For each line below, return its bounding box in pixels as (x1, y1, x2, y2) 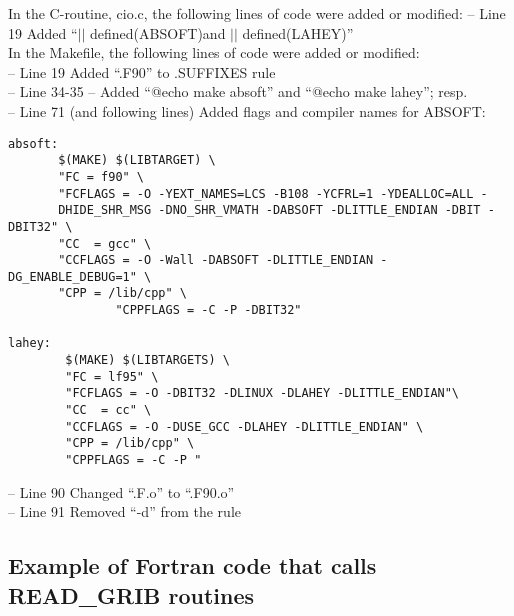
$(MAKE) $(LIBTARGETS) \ (65, 353, 230, 368)
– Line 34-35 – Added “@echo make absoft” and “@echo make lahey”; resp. (8, 81, 468, 102)
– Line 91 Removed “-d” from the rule (8, 501, 241, 522)
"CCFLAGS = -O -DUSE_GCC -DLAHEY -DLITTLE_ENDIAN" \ (65, 419, 424, 434)
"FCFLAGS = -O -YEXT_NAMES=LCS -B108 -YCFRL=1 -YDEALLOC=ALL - (58, 186, 488, 201)
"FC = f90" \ (58, 169, 145, 184)
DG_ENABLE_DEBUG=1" (8, 269, 137, 284)
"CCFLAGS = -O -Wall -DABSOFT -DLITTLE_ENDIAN (58, 253, 374, 268)
